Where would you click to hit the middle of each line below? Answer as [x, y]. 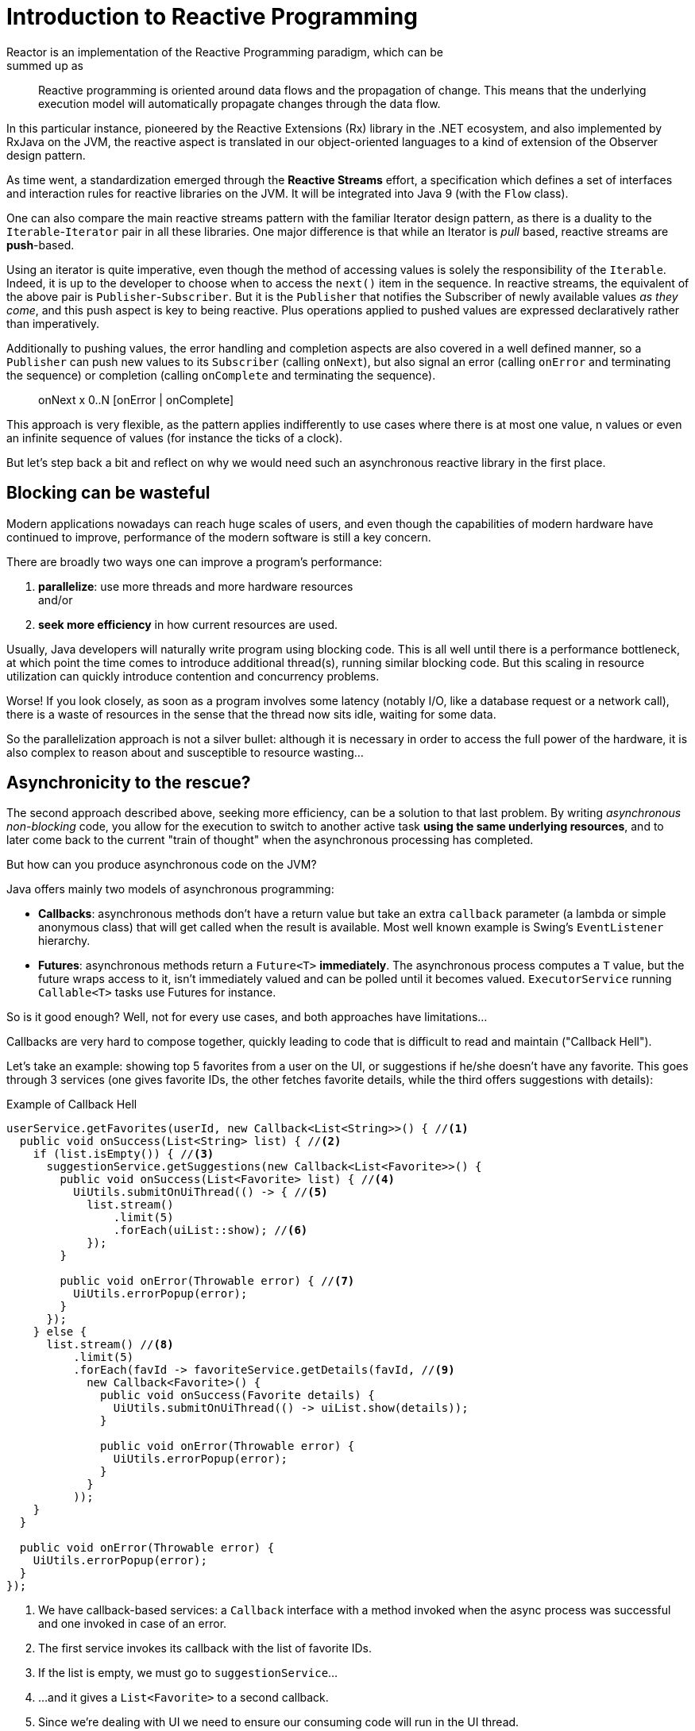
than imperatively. [53, 323]
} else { [60, 1332]
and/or [56, 599]
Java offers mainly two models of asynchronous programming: [170, 889]
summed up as [45, 65]
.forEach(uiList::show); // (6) [210, 1230]
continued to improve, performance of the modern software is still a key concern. [219, 537]
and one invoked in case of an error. [133, 1624]
